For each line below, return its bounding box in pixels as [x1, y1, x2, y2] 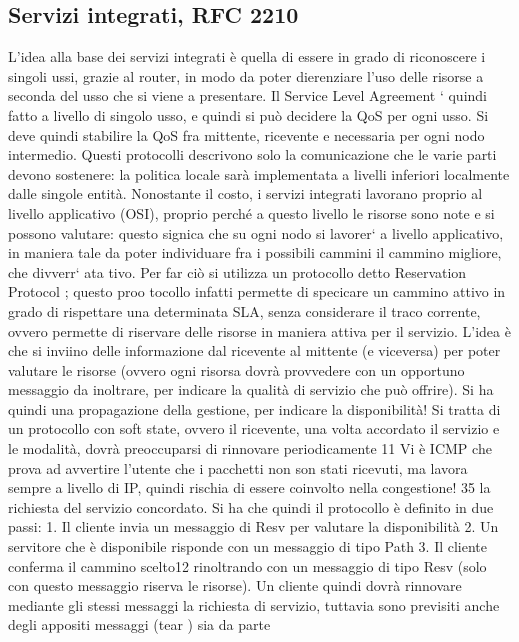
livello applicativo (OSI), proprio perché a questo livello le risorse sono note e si [8, 202, 495, 223]
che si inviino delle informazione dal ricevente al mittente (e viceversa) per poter [8, 340, 501, 361]
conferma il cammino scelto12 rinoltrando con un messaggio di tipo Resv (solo [8, 555, 487, 576]
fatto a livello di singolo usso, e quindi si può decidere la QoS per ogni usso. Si [8, 104, 489, 125]
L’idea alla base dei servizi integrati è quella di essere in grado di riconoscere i [8, 46, 486, 67]
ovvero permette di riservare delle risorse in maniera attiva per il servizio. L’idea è [8, 320, 511, 341]
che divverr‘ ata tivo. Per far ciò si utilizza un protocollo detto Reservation [8, 261, 467, 282]
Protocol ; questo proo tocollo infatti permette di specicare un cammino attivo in [8, 281, 506, 302]
